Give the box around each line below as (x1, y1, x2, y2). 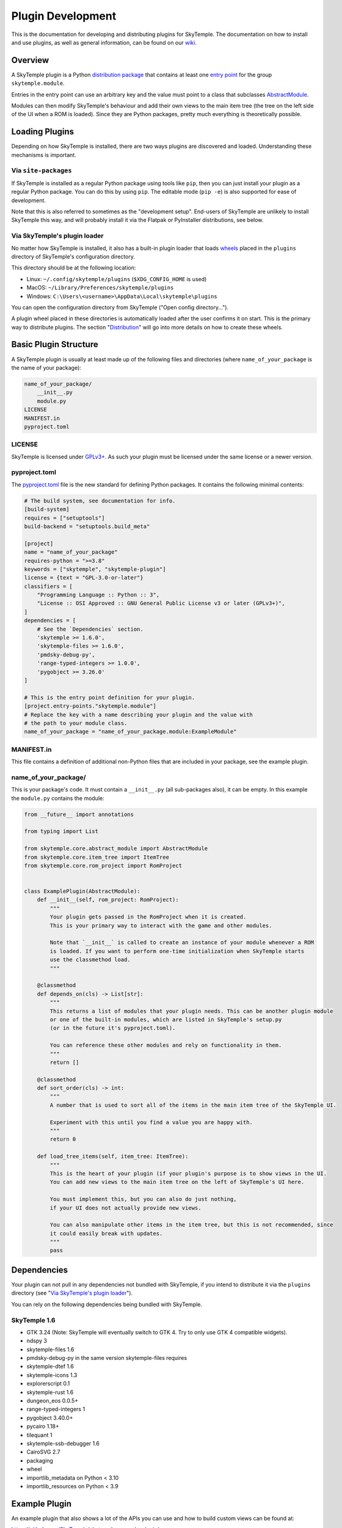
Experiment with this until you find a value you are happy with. (49, 1118, 253, 1126)
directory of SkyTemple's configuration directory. (11, 252, 136, 260)
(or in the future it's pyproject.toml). (49, 1024, 176, 1032)
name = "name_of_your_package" (24, 549, 118, 556)
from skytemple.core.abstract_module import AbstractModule (24, 845, 208, 852)
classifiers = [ (24, 582, 73, 590)
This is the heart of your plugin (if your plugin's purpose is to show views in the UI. (49, 1170, 327, 1177)
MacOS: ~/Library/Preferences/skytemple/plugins (26, 284, 174, 292)
